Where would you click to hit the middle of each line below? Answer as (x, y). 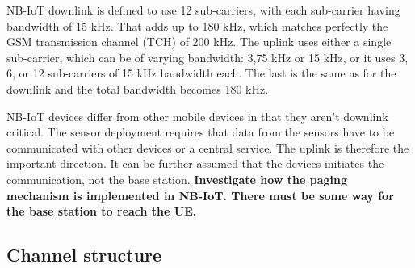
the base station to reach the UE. (102, 211)
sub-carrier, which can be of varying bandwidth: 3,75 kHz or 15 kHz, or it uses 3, (207, 57)
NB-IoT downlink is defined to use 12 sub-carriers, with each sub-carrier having (203, 10)
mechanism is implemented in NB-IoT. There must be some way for (200, 195)
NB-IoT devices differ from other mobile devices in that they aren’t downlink (197, 116)
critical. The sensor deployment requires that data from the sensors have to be (201, 132)
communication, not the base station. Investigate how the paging (177, 179)
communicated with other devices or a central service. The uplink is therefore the (208, 147)
